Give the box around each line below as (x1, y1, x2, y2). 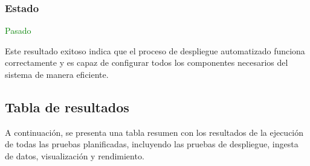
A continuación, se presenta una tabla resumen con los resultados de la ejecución (5, 126, 304, 138)
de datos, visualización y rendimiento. (5, 149, 144, 162)
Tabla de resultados (5, 97, 129, 116)
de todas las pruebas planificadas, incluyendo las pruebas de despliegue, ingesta (5, 138, 299, 150)
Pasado (5, 24, 31, 37)
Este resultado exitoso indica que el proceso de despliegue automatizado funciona (5, 44, 305, 57)
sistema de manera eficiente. (5, 68, 109, 80)
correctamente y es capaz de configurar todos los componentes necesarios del (5, 56, 288, 69)
